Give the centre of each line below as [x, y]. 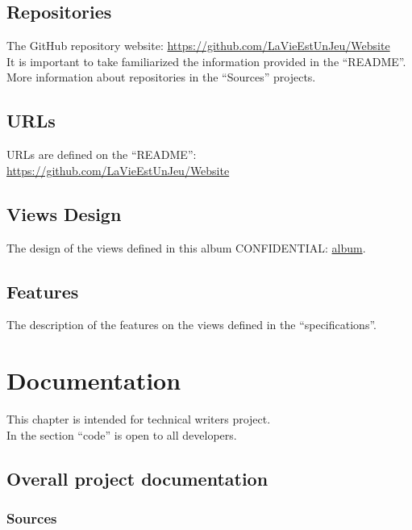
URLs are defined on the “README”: [102, 154]
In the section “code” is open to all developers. [122, 434]
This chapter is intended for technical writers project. [139, 419]
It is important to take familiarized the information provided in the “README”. [206, 61]
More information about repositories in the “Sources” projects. [161, 77]
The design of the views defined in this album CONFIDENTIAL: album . [186, 247]
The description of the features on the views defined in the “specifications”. [191, 325]
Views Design [64, 213]
